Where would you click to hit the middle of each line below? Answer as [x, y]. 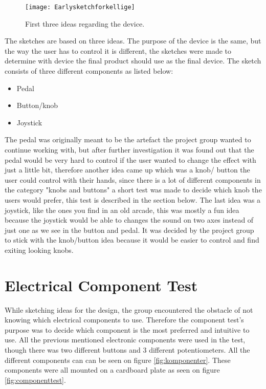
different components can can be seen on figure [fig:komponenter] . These [118, 360]
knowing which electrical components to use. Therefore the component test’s [124, 320]
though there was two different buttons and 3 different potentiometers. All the [127, 350]
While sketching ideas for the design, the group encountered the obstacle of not [129, 309]
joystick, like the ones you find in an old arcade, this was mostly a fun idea [122, 210]
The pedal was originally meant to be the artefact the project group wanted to [128, 139]
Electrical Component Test [101, 285]
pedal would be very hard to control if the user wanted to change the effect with [130, 159]
